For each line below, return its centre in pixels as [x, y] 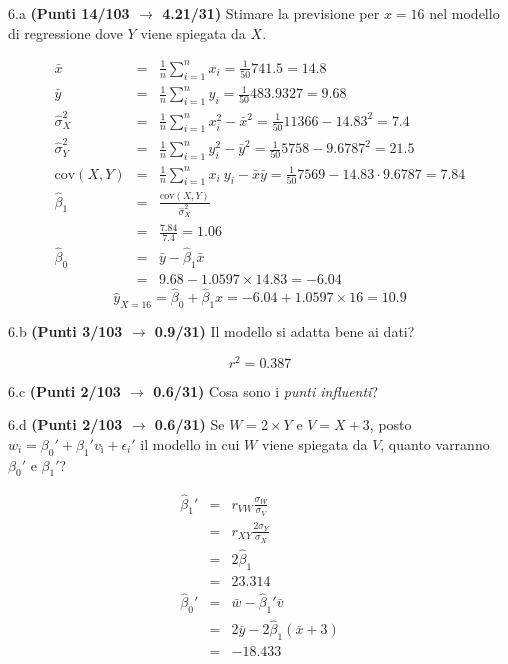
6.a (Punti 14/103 [69, 13]
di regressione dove [65, 32]
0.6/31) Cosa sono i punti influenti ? [266, 390]
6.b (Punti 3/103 [65, 330]
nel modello [464, 13]
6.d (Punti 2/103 [65, 424]
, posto [390, 424]
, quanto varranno [435, 443]
